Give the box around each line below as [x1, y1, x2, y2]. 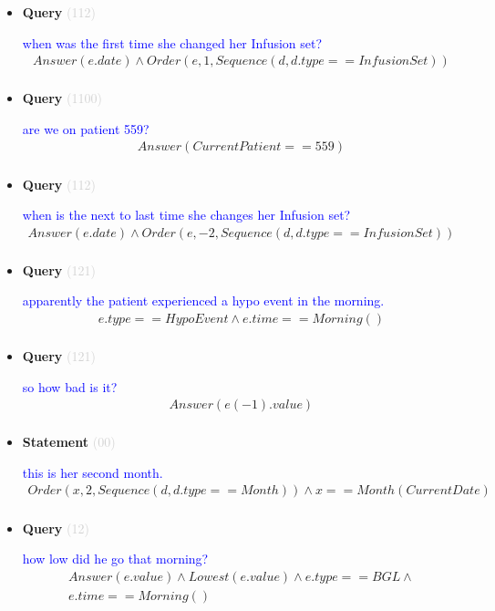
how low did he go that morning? [22, 549, 209, 568]
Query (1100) [22, 88, 102, 108]
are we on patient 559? [22, 119, 150, 138]
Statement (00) [22, 432, 116, 451]
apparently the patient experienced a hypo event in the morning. [22, 291, 385, 310]
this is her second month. [22, 462, 163, 482]
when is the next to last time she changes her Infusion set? [22, 205, 351, 224]
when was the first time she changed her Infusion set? [22, 33, 323, 52]
